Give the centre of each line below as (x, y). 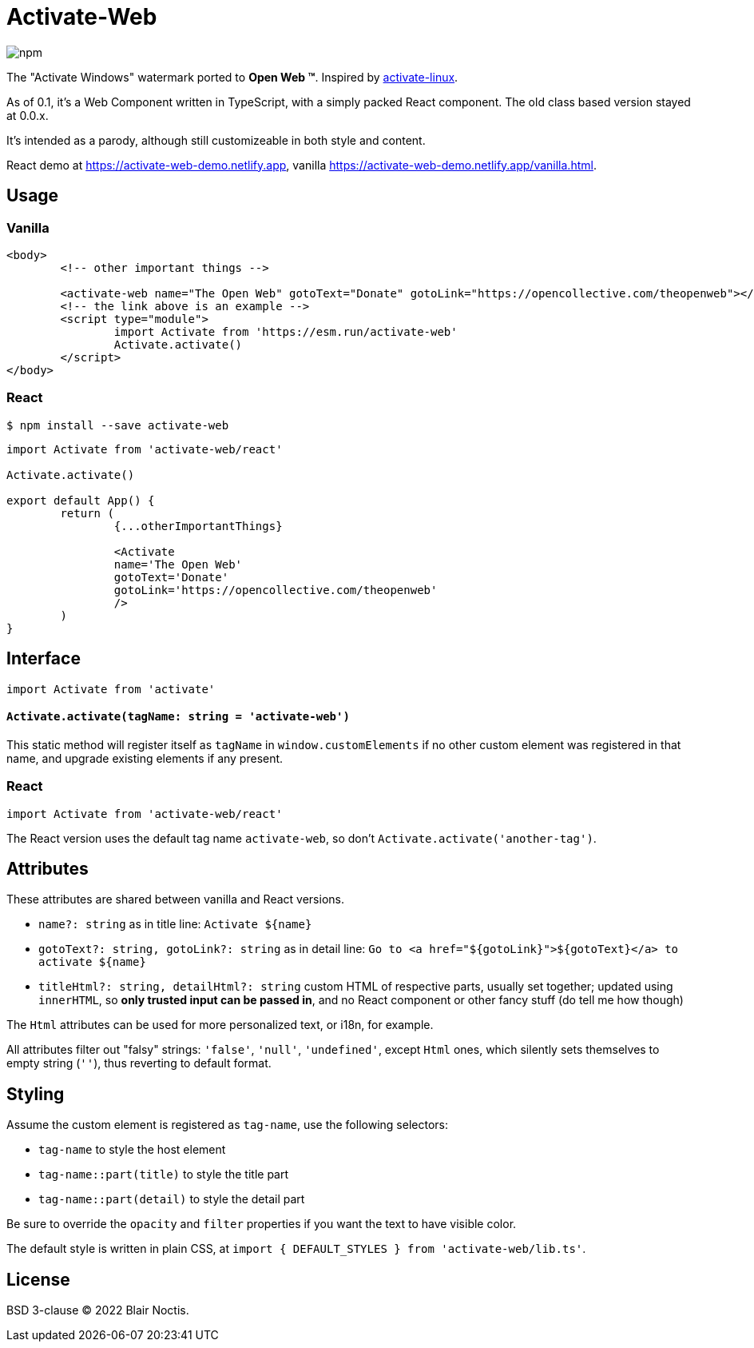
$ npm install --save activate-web (118, 425)
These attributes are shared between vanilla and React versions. (175, 899)
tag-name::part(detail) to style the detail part (172, 1199)
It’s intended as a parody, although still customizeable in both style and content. (216, 140)
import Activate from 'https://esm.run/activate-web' (286, 331)
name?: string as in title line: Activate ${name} (175, 924)
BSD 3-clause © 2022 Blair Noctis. (98, 1310)
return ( (87, 513)
